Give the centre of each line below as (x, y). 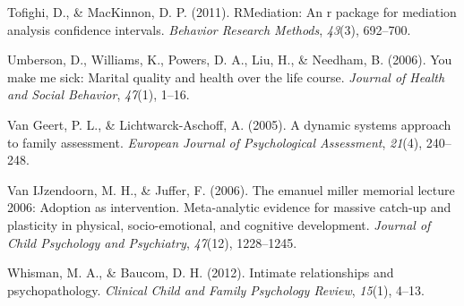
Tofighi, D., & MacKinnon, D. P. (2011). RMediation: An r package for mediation (232, 12)
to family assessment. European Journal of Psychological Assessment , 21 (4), (215, 142)
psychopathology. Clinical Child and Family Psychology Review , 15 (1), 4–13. (216, 289)
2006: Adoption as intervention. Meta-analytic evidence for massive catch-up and (229, 207)
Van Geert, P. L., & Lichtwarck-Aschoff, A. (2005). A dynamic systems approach (229, 124)
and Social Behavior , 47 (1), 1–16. (99, 94)
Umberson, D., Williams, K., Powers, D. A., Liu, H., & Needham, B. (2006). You (230, 59)
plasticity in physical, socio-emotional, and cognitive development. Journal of (219, 224)
